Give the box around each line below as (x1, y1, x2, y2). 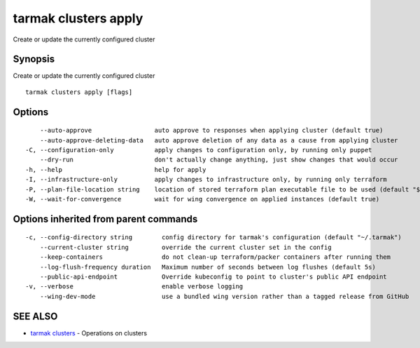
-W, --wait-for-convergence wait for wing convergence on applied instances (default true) (25, 195, 380, 203)
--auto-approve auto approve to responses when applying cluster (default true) (39, 126, 384, 135)
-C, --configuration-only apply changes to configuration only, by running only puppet (25, 146, 372, 154)
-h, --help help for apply (25, 166, 206, 173)
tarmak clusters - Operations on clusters (30, 328, 147, 337)
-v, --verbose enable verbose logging (25, 283, 244, 290)
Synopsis (13, 53, 55, 65)
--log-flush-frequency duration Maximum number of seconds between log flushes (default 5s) (39, 263, 376, 271)
